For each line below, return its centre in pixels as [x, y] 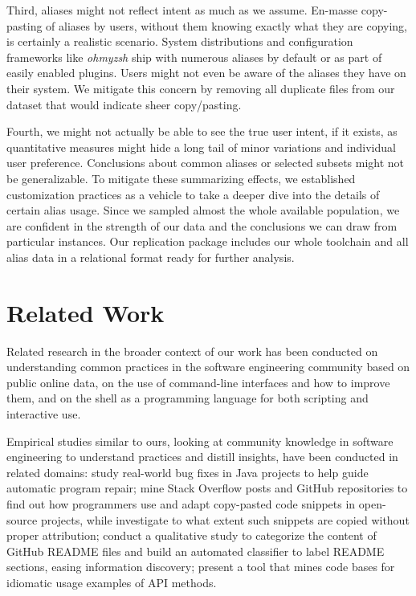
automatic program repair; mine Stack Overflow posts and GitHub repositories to [207, 488]
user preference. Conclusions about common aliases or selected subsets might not [206, 163]
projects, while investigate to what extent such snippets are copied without [225, 519]
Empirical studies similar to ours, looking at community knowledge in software [200, 441]
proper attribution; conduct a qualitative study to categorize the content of [192, 535]
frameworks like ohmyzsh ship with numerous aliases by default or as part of [194, 57]
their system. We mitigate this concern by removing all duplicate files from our [201, 88]
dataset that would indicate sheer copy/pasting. [124, 104]
